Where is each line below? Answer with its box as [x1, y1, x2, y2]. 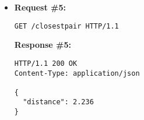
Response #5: [14, 38, 72, 51]
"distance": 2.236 [23, 98, 94, 107]
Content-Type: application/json [14, 69, 140, 77]
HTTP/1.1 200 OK [14, 59, 78, 68]
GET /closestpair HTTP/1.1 [14, 22, 119, 30]
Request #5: [14, 1, 66, 13]
